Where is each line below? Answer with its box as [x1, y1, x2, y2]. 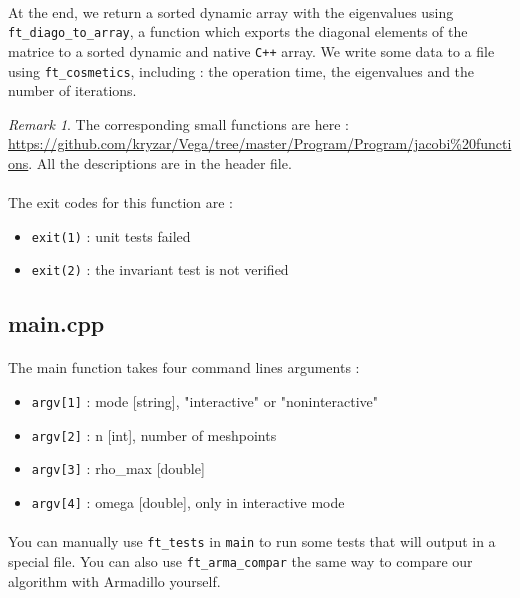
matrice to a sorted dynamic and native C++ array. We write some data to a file [8, 40, 495, 61]
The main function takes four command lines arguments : [8, 357, 360, 378]
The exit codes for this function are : [8, 192, 234, 213]
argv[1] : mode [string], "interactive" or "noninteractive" [31, 391, 379, 411]
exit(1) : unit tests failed [31, 225, 191, 246]
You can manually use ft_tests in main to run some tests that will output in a [8, 531, 496, 552]
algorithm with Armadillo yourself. [8, 570, 221, 591]
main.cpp [8, 308, 105, 339]
